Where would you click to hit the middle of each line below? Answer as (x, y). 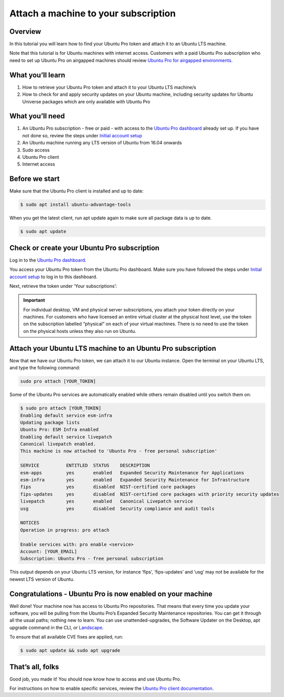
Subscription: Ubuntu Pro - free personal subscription (92, 559)
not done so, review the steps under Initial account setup (82, 135)
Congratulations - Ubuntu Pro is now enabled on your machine (111, 594)
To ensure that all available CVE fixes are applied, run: (66, 637)
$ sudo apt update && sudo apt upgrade (70, 651)
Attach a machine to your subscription (93, 13)
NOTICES (30, 523)
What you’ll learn (37, 75)
